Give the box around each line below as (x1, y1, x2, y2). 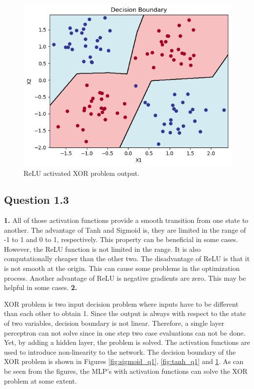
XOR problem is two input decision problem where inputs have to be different (4, 298, 239, 309)
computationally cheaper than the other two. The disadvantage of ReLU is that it (4, 253, 250, 264)
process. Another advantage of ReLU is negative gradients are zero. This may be (4, 272, 246, 283)
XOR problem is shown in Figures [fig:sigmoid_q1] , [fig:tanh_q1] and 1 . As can (4, 356, 244, 366)
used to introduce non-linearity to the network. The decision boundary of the (4, 346, 236, 357)
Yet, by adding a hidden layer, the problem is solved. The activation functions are (4, 337, 250, 347)
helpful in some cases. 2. (4, 282, 77, 292)
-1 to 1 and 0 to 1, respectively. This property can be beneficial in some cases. (4, 234, 238, 244)
